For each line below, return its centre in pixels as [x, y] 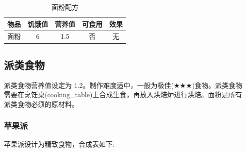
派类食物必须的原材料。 [41, 104]
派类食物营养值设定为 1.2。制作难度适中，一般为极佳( [89, 85]
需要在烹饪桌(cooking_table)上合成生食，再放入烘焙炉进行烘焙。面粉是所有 [123, 94]
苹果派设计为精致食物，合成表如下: [59, 144]
